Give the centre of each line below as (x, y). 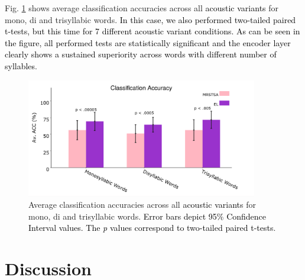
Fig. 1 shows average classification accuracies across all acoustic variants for (142, 8)
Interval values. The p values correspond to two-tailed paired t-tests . (152, 228)
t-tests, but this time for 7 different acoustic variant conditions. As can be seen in (152, 31)
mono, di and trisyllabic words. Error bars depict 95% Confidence (147, 216)
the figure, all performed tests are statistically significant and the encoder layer (148, 42)
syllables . (21, 65)
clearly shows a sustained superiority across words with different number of (141, 54)
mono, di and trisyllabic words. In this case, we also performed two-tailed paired (150, 19)
